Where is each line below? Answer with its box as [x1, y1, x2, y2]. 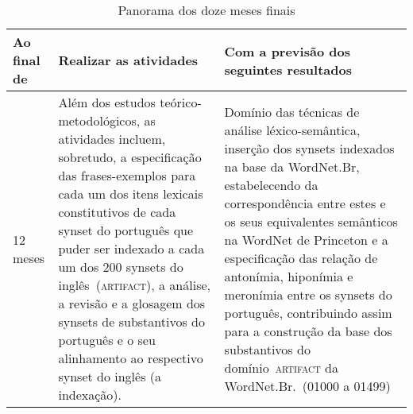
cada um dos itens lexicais [58, 184, 203, 203]
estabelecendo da [224, 175, 318, 194]
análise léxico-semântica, [224, 120, 361, 139]
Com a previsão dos [224, 41, 350, 60]
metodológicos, [58, 111, 141, 130]
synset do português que [58, 221, 194, 239]
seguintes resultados [224, 60, 352, 79]
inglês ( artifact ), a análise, [58, 276, 210, 294]
